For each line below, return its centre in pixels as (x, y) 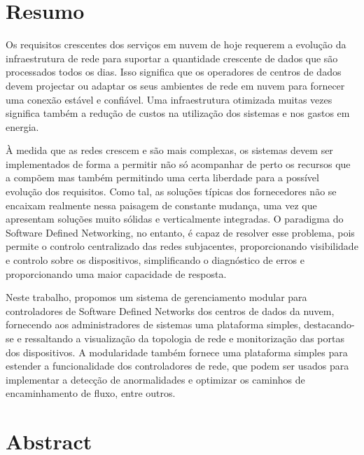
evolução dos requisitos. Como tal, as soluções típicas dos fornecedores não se (171, 191)
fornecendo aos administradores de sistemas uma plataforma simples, (153, 324)
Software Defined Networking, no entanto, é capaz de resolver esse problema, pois (180, 232)
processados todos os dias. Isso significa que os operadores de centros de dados (174, 72)
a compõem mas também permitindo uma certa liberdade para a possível (162, 177)
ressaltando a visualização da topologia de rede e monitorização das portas (184, 338)
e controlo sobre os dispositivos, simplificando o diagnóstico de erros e (155, 260)
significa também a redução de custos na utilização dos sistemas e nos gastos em (178, 113)
